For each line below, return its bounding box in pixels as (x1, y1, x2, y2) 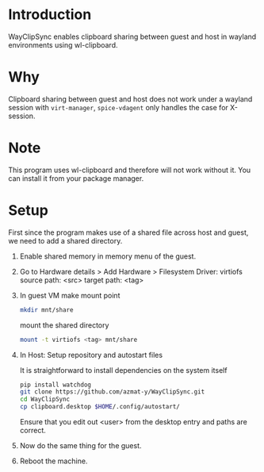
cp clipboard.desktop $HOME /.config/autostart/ (19, 403, 180, 411)
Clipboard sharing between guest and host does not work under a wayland (8, 94, 253, 104)
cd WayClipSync (19, 395, 71, 404)
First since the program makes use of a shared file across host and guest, (8, 228, 249, 237)
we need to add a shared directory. (8, 236, 123, 245)
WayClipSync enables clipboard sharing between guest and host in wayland (8, 32, 257, 41)
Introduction (8, 6, 92, 24)
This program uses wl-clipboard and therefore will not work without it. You (8, 165, 251, 175)
